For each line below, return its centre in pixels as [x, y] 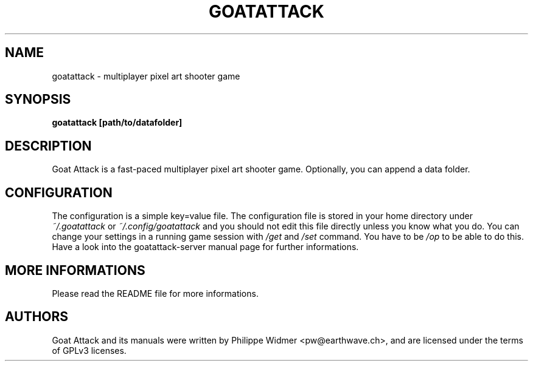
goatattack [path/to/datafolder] [117, 123]
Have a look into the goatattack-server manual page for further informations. [205, 247]
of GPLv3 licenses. [89, 350]
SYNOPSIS [38, 100]
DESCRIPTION [48, 146]
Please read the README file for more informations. [155, 293]
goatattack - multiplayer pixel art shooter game [146, 76]
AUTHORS [37, 317]
